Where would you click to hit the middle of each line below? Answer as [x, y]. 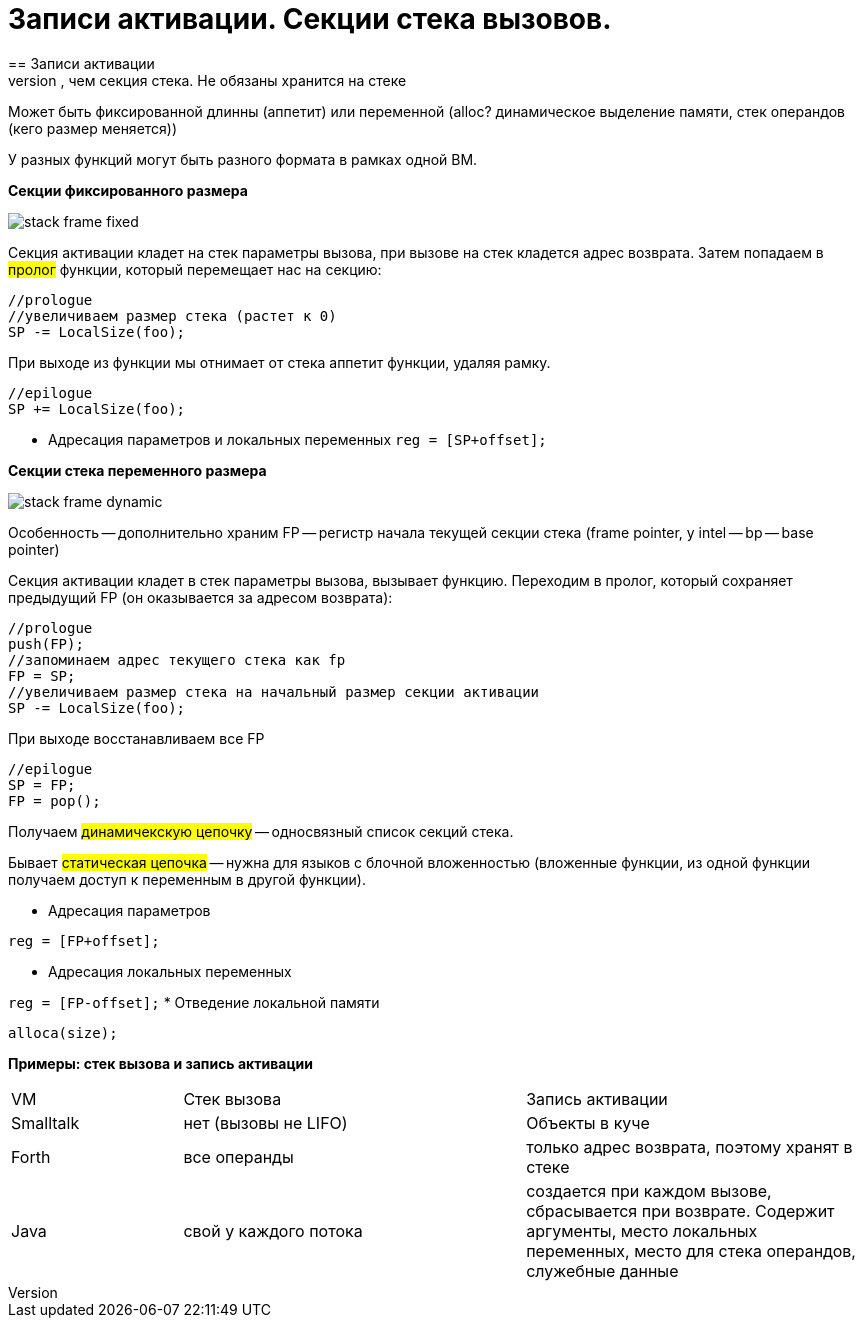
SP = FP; [42, 784]
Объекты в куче [588, 1122]
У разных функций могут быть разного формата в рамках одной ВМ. [243, 159]
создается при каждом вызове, [649, 1190]
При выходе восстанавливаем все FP [136, 738]
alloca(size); [63, 1032]
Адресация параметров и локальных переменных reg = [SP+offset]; [297, 439]
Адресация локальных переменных [170, 971]
